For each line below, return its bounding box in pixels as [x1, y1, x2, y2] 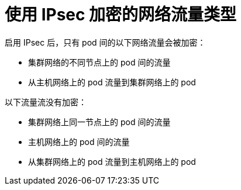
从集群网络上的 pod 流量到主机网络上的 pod [28, 156, 196, 167]
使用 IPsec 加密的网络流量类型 [5, 5, 237, 25]
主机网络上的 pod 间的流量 [28, 136, 130, 147]
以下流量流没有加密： [5, 96, 87, 107]
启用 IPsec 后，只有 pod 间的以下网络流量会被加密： [5, 37, 206, 47]
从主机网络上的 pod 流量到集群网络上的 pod [28, 77, 196, 87]
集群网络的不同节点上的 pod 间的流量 [28, 57, 171, 67]
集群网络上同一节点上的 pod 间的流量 [28, 116, 171, 127]
